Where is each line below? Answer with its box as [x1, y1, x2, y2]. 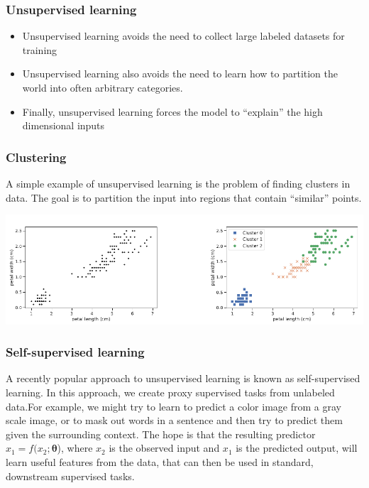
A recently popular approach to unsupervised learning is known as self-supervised [6, 371, 360, 386]
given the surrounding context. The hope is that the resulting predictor [6, 426, 316, 441]
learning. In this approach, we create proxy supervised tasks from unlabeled [6, 384, 335, 399]
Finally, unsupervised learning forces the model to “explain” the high [22, 104, 323, 119]
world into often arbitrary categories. [22, 80, 183, 94]
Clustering [6, 148, 67, 166]
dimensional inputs [22, 118, 105, 133]
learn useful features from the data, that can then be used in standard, [6, 454, 314, 469]
